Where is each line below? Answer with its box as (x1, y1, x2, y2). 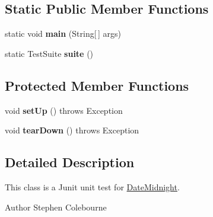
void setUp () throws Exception (5, 104, 123, 116)
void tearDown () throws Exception (5, 124, 139, 136)
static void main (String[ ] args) (5, 27, 121, 40)
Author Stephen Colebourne (5, 200, 107, 213)
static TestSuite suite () (5, 47, 94, 59)
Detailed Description (5, 153, 135, 171)
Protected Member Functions (5, 76, 189, 94)
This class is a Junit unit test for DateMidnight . (5, 180, 180, 193)
